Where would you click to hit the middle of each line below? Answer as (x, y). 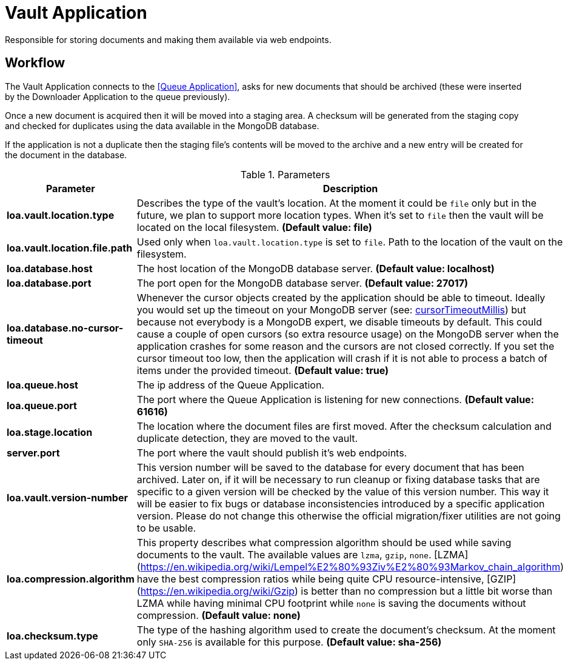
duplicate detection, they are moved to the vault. (247, 438)
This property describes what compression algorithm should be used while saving (324, 542)
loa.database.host (50, 268)
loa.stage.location (50, 432)
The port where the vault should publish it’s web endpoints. (272, 453)
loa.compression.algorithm (71, 579)
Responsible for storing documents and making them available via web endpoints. (168, 39)
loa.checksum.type (52, 636)
